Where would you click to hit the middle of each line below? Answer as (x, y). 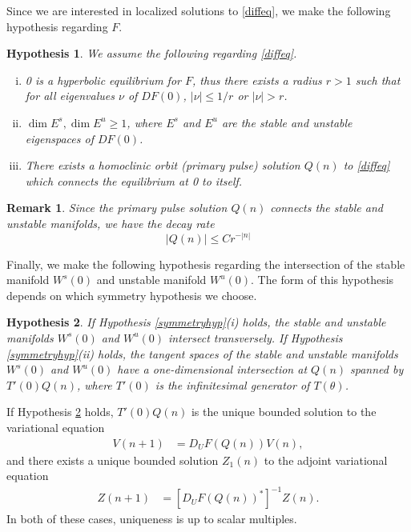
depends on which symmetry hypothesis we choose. (132, 295)
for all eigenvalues (70, 96)
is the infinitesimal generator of (232, 384)
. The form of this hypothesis (322, 280)
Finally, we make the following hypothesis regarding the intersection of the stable (206, 264)
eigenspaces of (59, 138)
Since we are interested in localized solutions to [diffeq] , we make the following (199, 10)
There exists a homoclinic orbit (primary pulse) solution (163, 165)
